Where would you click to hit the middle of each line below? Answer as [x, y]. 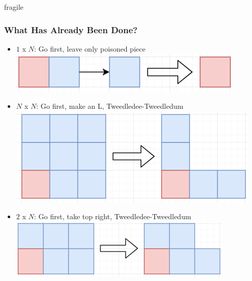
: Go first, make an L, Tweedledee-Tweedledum [110, 106]
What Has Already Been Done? [71, 29]
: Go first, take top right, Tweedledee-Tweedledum [112, 216]
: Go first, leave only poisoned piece [90, 48]
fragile [14, 7]
